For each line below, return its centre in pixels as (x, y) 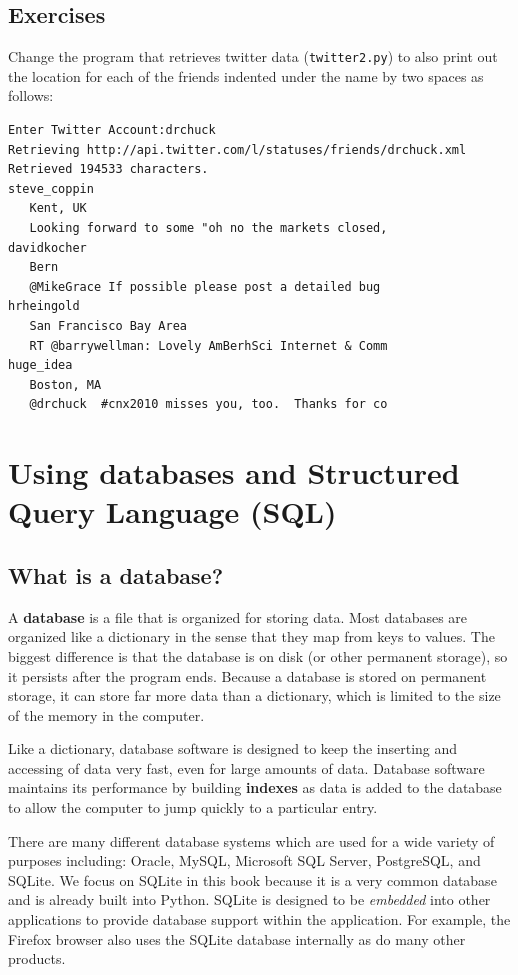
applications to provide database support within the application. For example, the (259, 919)
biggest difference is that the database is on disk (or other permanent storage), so (258, 655)
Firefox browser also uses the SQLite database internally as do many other (237, 938)
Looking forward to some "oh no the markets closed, (208, 228)
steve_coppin (51, 188)
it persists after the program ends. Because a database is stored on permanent (247, 675)
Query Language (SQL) (172, 511)
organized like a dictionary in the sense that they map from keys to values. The (251, 636)
